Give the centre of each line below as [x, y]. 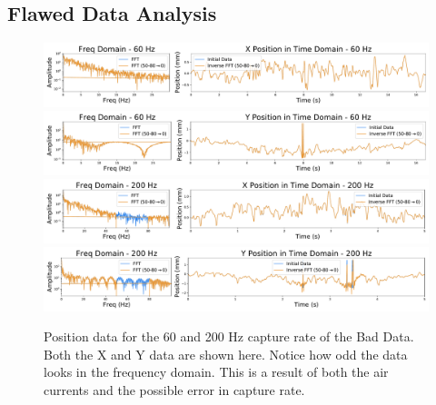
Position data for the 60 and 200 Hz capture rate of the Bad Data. [229, 336]
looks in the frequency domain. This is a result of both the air [216, 372]
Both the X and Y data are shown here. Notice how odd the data [226, 354]
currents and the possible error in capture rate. [174, 389]
